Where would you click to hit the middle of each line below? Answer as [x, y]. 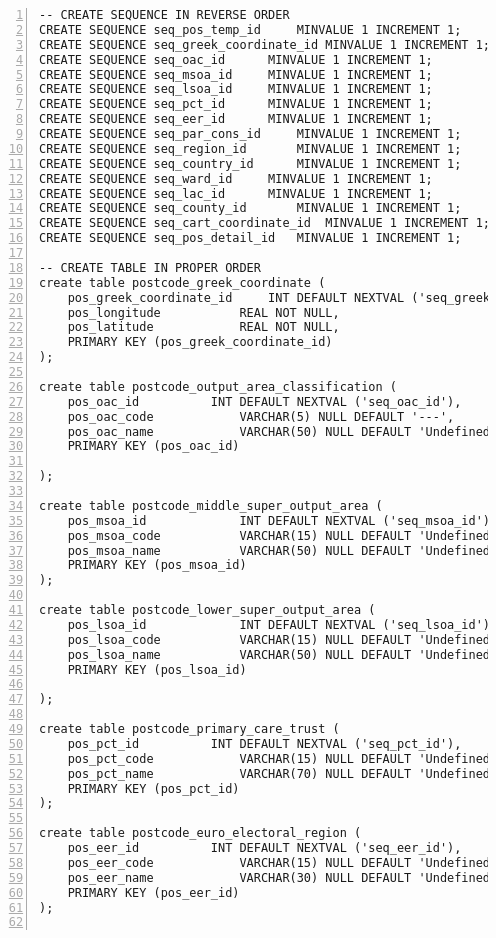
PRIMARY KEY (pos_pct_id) [153, 788]
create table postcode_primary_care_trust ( [189, 729]
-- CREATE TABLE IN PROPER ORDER [150, 267]
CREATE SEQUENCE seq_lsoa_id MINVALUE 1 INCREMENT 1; [236, 89]
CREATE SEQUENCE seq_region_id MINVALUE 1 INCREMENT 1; [250, 148]
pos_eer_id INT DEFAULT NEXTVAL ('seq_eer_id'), [264, 848]
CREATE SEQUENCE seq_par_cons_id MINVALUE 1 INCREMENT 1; [250, 134]
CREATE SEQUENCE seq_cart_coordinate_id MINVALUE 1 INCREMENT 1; [265, 223]
